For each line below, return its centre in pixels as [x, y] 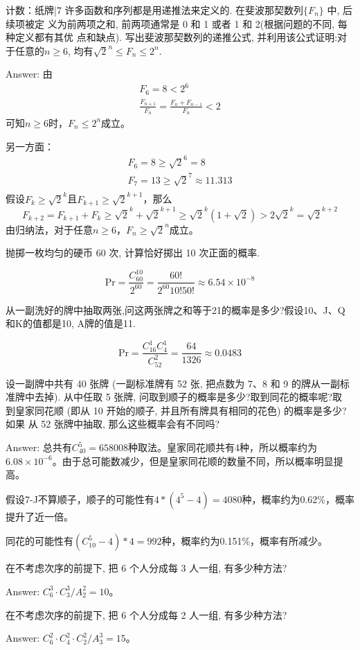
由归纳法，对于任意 [49, 229]
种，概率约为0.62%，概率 [298, 499]
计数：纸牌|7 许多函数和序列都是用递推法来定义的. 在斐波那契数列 [155, 10]
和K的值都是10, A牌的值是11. [71, 323]
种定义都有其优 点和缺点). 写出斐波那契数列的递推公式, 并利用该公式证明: [172, 37]
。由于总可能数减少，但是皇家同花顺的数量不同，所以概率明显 [193, 460]
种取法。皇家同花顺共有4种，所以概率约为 [223, 447]
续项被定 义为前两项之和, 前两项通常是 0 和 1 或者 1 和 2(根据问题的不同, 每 [177, 23]
